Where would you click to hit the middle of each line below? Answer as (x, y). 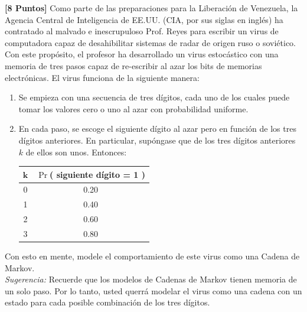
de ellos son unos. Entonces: (76, 152)
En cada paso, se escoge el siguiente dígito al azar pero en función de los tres (157, 129)
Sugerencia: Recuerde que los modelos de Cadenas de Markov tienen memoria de (151, 279)
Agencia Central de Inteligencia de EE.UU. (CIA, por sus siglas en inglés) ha (144, 19)
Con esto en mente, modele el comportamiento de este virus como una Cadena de (152, 256)
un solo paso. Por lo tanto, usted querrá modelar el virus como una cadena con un (153, 290)
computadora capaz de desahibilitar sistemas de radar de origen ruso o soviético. (151, 42)
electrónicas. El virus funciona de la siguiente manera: (102, 77)
